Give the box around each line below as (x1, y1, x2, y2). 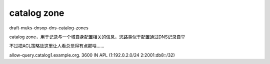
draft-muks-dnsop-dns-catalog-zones (9, 25, 88, 31)
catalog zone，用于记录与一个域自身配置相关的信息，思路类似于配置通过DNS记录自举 (9, 34, 185, 40)
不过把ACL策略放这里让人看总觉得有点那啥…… (9, 43, 104, 49)
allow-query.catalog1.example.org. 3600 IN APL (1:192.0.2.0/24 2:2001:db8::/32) (9, 52, 175, 58)
